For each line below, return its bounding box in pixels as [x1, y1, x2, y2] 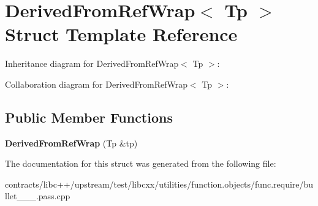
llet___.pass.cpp [5, 189, 70, 202]
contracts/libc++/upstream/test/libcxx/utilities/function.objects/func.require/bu [5, 177, 314, 190]
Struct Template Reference [5, 21, 238, 47]
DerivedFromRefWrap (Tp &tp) [5, 136, 138, 149]
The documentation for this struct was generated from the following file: [5, 157, 276, 170]
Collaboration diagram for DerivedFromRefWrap [5, 77, 187, 90]
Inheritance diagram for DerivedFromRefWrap [5, 57, 179, 70]
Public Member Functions [5, 107, 173, 126]
